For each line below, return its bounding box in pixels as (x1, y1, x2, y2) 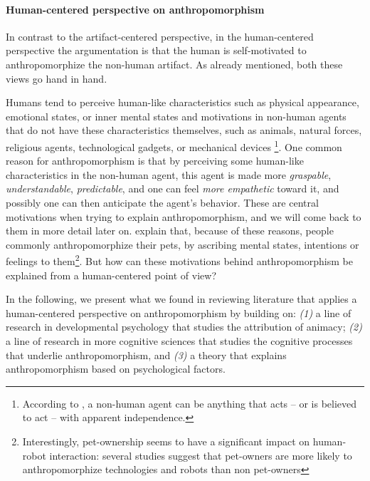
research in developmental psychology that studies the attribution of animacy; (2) (6, 319, 362, 334)
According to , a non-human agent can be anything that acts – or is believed (22, 395, 357, 410)
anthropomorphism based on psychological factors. (6, 361, 226, 376)
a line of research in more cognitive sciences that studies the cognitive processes (6, 333, 353, 348)
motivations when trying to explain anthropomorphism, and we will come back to (6, 209, 361, 224)
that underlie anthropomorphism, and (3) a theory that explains (6, 347, 287, 362)
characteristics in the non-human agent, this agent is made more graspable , (6, 167, 332, 182)
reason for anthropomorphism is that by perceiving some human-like (6, 153, 304, 168)
